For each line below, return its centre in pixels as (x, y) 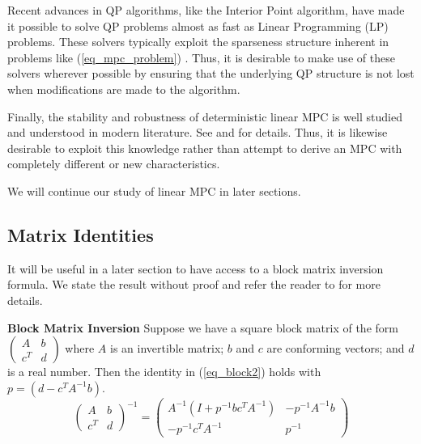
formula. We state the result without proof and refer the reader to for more (194, 284)
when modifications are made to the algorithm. (124, 89)
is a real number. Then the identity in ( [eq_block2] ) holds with (164, 372)
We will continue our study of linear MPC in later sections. (154, 190)
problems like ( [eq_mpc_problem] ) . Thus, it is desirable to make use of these (201, 57)
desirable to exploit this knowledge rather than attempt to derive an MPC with (205, 148)
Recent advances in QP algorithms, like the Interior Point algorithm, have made (206, 10)
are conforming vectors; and (336, 348)
